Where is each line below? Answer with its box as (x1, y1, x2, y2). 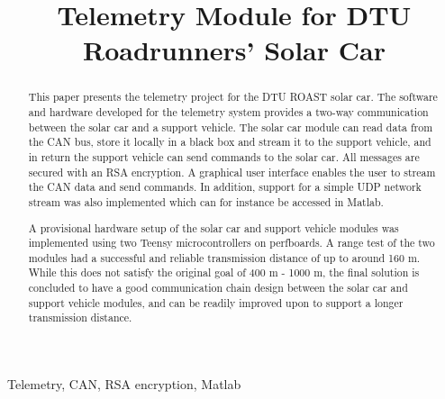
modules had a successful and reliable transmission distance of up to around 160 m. (28, 249, 421, 265)
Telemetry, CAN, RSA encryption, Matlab (7, 375, 241, 394)
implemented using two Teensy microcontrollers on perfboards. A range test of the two (28, 235, 435, 250)
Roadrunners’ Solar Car (83, 32, 386, 68)
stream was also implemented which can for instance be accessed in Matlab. (28, 194, 384, 209)
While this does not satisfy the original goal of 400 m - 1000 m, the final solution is (28, 265, 420, 280)
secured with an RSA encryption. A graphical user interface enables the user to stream (28, 164, 436, 179)
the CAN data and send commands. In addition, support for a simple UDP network (28, 179, 422, 195)
